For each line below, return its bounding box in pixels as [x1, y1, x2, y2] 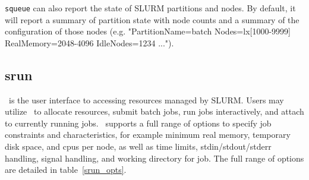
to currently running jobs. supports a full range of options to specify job [5, 116, 272, 129]
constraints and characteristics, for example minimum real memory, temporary [5, 128, 291, 141]
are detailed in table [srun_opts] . [5, 163, 127, 176]
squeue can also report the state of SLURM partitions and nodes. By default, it [5, 2, 296, 14]
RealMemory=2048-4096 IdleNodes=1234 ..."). [5, 36, 174, 49]
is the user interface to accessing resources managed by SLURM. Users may [8, 93, 284, 106]
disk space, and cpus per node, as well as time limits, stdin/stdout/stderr [5, 140, 272, 153]
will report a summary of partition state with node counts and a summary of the [5, 13, 299, 26]
